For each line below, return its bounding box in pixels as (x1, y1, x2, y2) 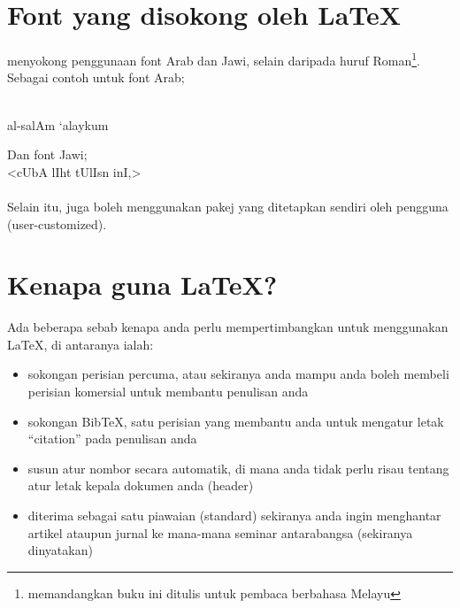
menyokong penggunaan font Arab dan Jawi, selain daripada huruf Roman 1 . (7, 49, 420, 69)
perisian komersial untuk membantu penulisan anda (27, 382, 309, 401)
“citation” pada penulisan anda (27, 429, 197, 448)
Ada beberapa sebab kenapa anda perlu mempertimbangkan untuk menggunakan (7, 318, 448, 336)
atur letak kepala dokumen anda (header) (27, 476, 254, 495)
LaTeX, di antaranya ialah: (7, 335, 154, 353)
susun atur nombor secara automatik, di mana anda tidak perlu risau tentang (27, 458, 449, 477)
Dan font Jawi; (7, 145, 88, 164)
